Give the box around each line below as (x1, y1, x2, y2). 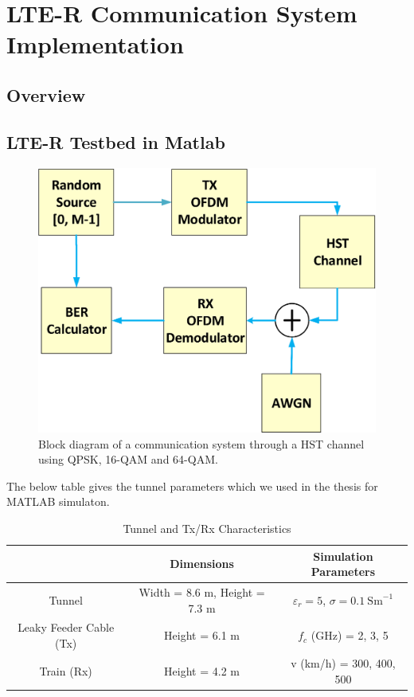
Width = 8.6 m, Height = (139, 584, 265, 601)
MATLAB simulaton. (6, 493, 110, 510)
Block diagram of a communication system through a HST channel (38, 435, 365, 452)
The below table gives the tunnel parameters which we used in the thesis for (6, 477, 378, 494)
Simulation (313, 547, 373, 564)
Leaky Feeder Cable (18, 619, 115, 636)
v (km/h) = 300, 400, (291, 654, 396, 671)
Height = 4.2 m (164, 662, 240, 679)
